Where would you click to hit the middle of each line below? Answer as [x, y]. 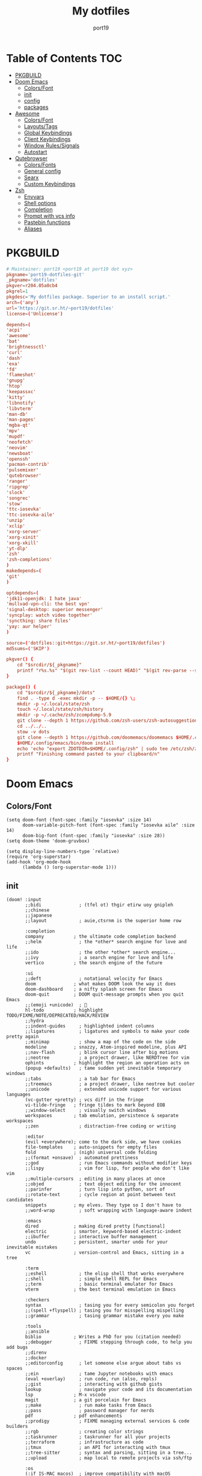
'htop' [14, 386]
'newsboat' [20, 453]
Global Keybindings [48, 132]
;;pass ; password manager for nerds [90, 1410]
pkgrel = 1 [17, 291]
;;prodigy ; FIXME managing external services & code [107, 1421]
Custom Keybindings [50, 184]
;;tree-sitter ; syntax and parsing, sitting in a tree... [109, 1453]
